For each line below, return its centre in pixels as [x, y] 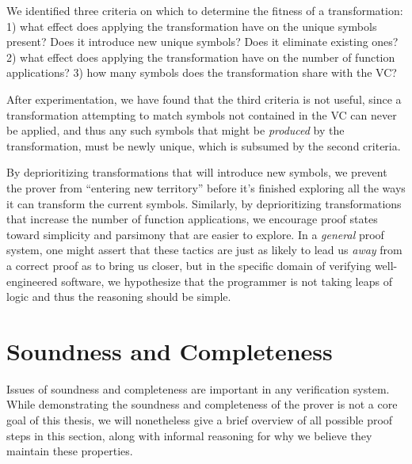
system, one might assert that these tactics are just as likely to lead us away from [204, 250]
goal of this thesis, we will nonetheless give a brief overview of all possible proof [200, 420]
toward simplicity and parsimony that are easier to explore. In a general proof [195, 234]
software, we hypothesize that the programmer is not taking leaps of [227, 281]
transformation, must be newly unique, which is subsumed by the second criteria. [204, 145]
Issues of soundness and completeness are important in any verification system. [198, 388]
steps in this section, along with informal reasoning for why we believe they [189, 435]
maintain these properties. [70, 451]
